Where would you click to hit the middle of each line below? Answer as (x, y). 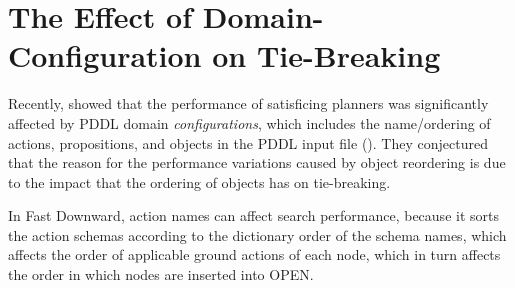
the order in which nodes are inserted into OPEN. (161, 274)
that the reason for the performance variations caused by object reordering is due (257, 162)
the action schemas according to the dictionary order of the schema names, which (257, 234)
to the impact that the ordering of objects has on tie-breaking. (199, 181)
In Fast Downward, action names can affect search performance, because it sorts (253, 215)
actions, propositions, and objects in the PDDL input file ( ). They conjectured (248, 142)
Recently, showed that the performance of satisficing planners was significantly (248, 103)
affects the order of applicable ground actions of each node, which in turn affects (254, 254)
